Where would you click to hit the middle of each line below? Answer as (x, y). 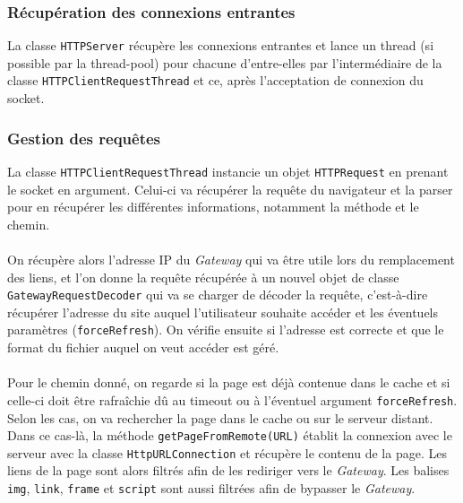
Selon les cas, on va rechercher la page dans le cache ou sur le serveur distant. (220, 417)
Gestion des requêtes (84, 138)
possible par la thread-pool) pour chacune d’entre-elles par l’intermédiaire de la (225, 62)
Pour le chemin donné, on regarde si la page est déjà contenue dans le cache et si (229, 382)
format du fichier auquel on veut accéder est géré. (143, 347)
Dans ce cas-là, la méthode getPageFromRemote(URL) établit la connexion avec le (230, 435)
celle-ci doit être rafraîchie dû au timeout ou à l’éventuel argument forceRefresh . (232, 399)
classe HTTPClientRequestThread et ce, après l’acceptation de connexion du (215, 80)
